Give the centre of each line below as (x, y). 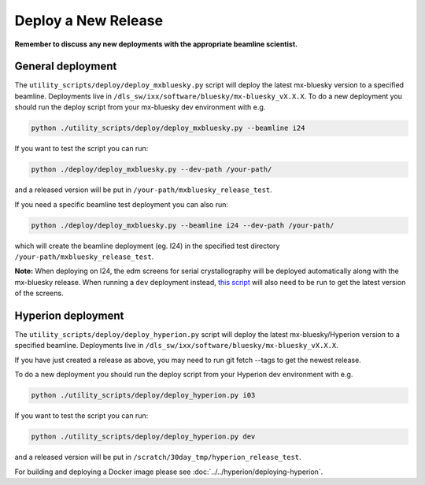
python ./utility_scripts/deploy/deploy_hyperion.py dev (143, 437)
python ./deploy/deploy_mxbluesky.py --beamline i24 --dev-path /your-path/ (183, 225)
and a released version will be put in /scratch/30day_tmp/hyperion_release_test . (158, 457)
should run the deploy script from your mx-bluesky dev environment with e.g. (140, 107)
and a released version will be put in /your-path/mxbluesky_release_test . (144, 190)
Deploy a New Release (89, 20)
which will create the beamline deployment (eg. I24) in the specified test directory (147, 246)
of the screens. (39, 293)
